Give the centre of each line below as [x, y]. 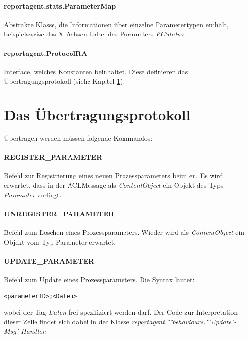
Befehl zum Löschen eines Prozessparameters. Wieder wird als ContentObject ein [124, 232]
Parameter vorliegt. [33, 194]
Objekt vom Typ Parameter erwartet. [60, 241]
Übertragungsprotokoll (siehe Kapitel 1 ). [64, 81]
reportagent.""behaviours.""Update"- [184, 321]
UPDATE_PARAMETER [49, 260]
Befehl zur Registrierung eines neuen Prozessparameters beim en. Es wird [114, 175]
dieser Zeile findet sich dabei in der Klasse [67, 321]
